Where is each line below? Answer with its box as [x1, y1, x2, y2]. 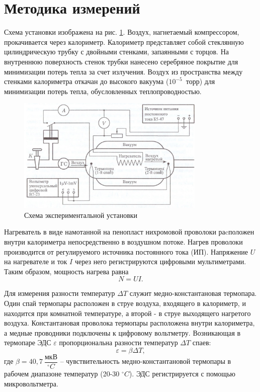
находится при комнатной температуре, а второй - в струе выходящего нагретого [4, 307, 251, 318]
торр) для [186, 76, 215, 87]
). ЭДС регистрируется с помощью [129, 368, 235, 379]
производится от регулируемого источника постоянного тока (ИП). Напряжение [4, 246, 248, 257]
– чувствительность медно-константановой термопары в [60, 356, 231, 366]
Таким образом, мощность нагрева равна [4, 266, 129, 276]
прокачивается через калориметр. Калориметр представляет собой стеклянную [4, 36, 244, 47]
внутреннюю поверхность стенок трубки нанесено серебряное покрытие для [4, 56, 238, 66]
